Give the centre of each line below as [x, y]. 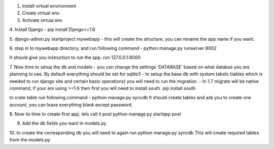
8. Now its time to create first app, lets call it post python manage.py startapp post [95, 114]
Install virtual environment [49, 6]
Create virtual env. [41, 13]
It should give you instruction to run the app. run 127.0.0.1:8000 [75, 57]
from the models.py [30, 140]
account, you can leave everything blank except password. [71, 105]
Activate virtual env [42, 20]
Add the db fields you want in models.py [64, 123]
